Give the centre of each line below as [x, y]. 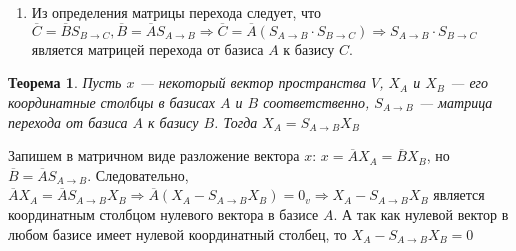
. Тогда [236, 121]
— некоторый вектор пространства [252, 82]
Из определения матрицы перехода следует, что [176, 12]
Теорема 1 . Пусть [65, 82]
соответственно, [316, 102]
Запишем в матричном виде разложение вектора [154, 155]
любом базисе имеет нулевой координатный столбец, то [177, 233]
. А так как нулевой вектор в [421, 213]
